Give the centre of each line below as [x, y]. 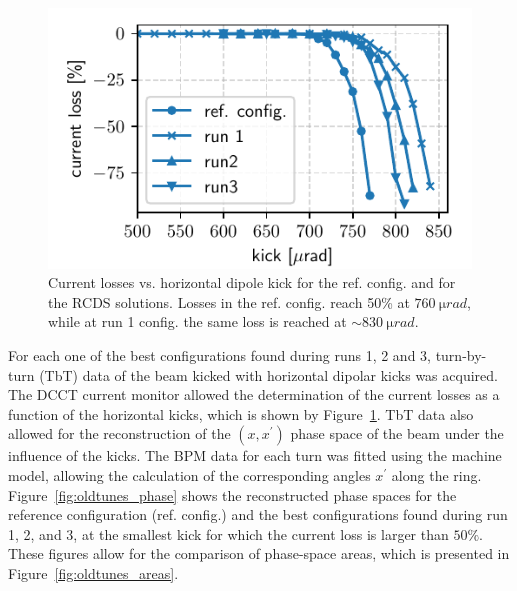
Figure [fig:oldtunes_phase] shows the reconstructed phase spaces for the [232, 494]
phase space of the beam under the [397, 433]
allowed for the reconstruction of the [119, 433]
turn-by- [461, 355]
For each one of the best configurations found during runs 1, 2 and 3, [219, 355]
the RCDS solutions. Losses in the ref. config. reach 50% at [229, 301]
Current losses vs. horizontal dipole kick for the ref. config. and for [252, 282]
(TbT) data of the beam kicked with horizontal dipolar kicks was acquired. [268, 374]
